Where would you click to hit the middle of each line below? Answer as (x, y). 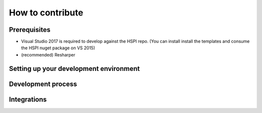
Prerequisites (30, 30)
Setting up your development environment (74, 68)
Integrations (28, 99)
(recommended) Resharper (48, 55)
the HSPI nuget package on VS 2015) (58, 48)
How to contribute (46, 13)
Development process (43, 84)
